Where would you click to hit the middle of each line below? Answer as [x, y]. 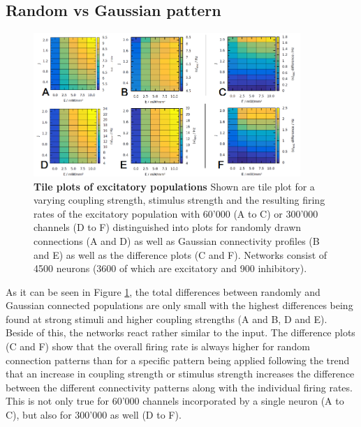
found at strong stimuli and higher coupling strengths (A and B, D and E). [167, 319]
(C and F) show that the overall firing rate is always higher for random [158, 346]
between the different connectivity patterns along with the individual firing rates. [179, 387]
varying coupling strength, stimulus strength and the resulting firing [179, 200]
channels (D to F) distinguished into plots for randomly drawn [168, 227]
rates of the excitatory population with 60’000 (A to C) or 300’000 [176, 213]
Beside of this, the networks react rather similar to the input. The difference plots [180, 332]
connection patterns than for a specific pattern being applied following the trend [178, 360]
